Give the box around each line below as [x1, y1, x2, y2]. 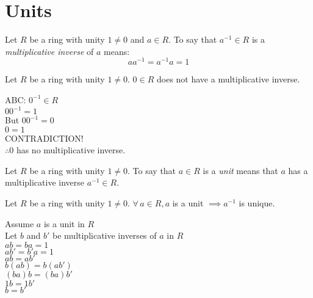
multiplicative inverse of [5, 45, 94, 57]
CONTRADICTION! [5, 131, 84, 144]
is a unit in [43, 217, 85, 230]
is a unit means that [203, 164, 278, 176]
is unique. [239, 197, 275, 209]
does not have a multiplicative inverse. [157, 73, 300, 85]
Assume [5, 217, 34, 230]
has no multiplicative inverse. [16, 144, 126, 156]
